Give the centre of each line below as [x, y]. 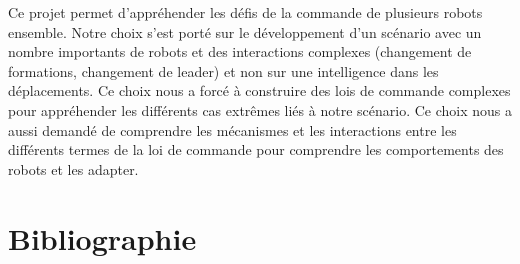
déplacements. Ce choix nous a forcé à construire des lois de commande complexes [259, 90]
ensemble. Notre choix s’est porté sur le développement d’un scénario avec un [245, 31]
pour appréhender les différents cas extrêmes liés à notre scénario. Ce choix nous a [260, 109]
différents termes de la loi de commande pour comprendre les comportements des [256, 149]
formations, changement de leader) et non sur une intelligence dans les [223, 70]
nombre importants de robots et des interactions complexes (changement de [240, 51]
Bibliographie [102, 237]
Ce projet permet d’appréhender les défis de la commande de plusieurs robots [245, 12]
